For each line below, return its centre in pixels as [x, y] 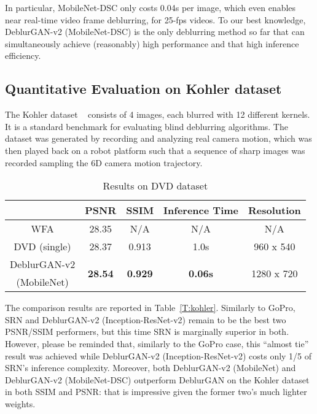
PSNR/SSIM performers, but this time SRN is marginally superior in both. [147, 332]
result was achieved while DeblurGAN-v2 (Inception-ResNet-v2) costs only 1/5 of [158, 355]
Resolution [275, 210]
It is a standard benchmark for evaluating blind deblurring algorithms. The [147, 126]
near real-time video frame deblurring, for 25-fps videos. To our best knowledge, [155, 19]
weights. [20, 403]
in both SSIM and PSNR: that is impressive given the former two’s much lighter [156, 392]
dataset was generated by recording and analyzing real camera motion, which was [158, 138]
